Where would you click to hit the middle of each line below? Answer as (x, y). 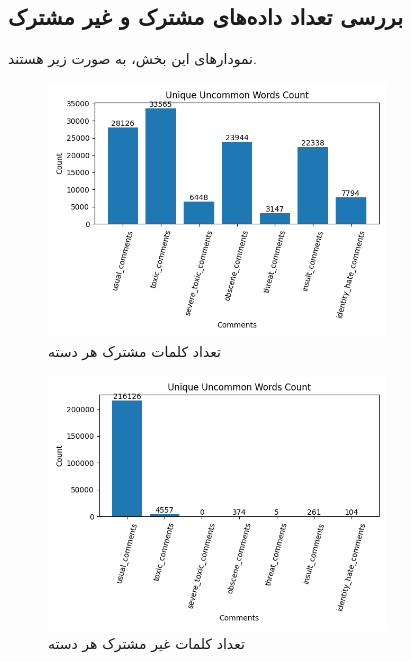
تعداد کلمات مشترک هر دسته (134, 350)
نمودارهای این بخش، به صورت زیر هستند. (132, 58)
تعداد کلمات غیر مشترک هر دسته (146, 643)
